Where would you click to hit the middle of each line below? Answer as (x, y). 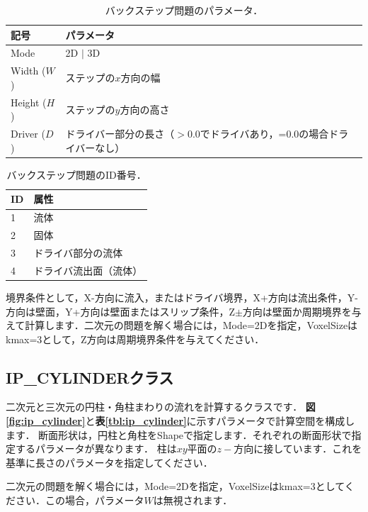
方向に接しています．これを (298, 449)
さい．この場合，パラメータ (80, 500)
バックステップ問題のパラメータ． (184, 10)
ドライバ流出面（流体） (88, 270)
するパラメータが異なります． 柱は (96, 449)
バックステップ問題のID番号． (76, 174)
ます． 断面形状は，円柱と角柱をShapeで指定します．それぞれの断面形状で (179, 434)
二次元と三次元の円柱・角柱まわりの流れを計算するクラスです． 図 (161, 407)
